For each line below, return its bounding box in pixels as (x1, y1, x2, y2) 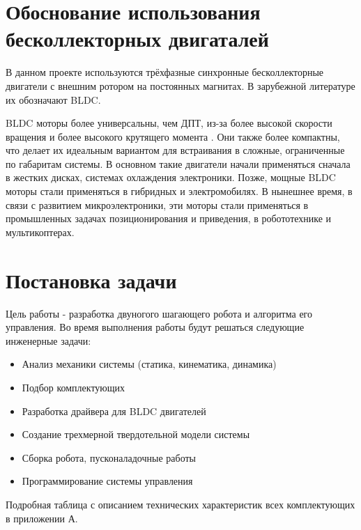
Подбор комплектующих (22, 380, 125, 394)
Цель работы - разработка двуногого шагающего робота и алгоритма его (6, 306, 312, 320)
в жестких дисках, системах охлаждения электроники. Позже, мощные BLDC (6, 170, 336, 185)
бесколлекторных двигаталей (6, 24, 269, 53)
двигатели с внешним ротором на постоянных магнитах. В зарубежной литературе (6, 78, 355, 93)
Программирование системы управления (22, 474, 193, 488)
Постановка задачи (6, 265, 177, 294)
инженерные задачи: (6, 333, 91, 348)
